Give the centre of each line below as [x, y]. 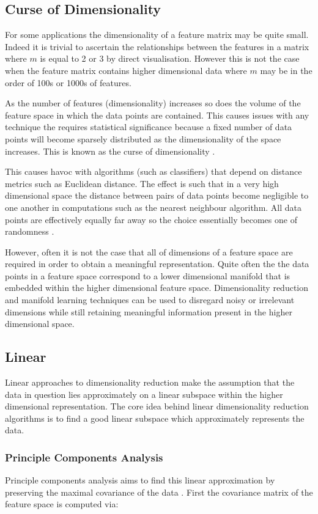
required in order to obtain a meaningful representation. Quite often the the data [157, 264]
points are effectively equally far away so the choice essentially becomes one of [151, 219]
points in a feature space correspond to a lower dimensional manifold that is [148, 275]
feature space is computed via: [62, 504]
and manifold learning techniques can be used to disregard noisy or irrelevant [150, 300]
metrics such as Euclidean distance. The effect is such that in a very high [142, 183]
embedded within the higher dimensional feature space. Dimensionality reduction [157, 288]
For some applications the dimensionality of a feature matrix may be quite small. [157, 35]
